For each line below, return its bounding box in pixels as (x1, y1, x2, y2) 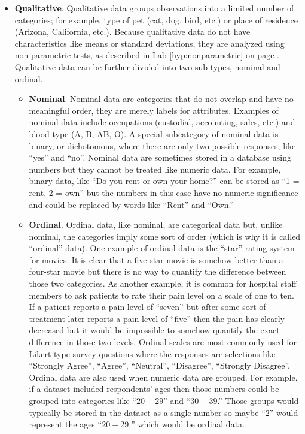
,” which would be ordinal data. (129, 418, 245, 430)
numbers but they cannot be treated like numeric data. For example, (29, 162, 281, 175)
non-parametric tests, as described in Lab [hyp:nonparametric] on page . (14, 49, 279, 61)
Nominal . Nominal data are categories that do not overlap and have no (29, 92, 294, 105)
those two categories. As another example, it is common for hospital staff (29, 277, 297, 290)
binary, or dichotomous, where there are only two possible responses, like (29, 139, 296, 152)
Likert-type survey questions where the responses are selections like (29, 347, 276, 360)
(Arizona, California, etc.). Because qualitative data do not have (14, 25, 251, 38)
